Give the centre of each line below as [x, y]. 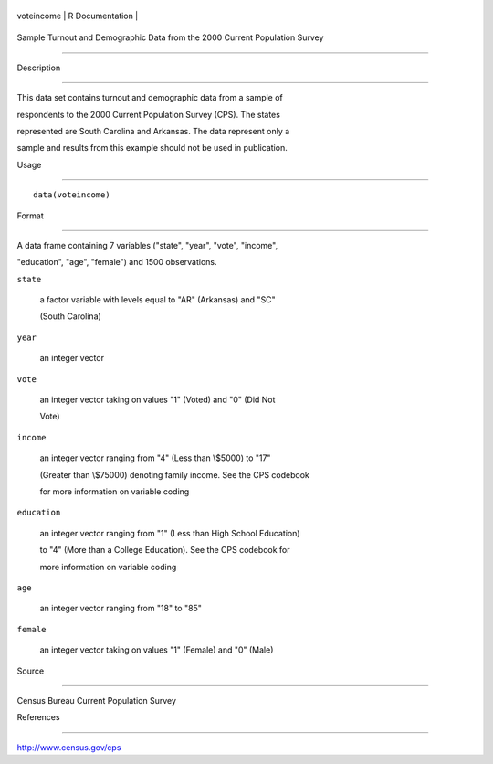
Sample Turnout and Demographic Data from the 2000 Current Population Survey [170, 37]
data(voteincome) [72, 195]
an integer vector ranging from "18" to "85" [121, 609]
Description [39, 68]
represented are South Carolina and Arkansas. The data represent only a [153, 131]
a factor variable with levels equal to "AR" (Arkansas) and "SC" [157, 300]
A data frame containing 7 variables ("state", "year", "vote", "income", [147, 245]
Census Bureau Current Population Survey [97, 700]
